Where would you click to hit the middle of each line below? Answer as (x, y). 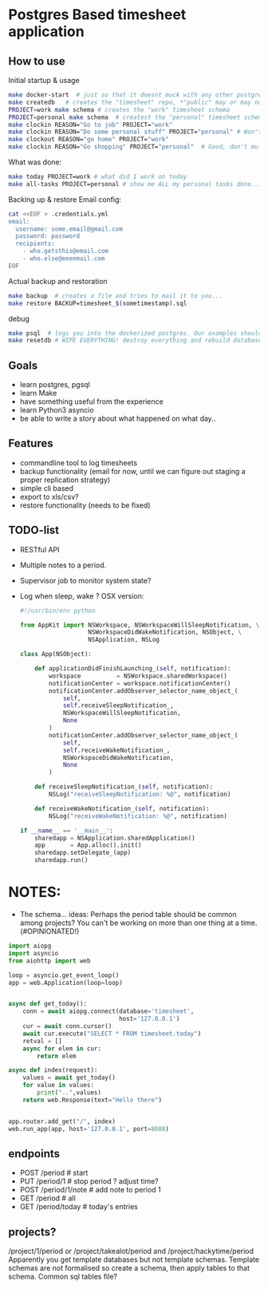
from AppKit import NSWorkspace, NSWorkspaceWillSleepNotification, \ (140, 625)
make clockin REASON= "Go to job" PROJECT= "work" (91, 125)
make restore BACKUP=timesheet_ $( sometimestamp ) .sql (98, 303)
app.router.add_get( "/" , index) (62, 1121)
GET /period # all (47, 1198)
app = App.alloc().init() (88, 845)
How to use (37, 61)
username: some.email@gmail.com (69, 229)
